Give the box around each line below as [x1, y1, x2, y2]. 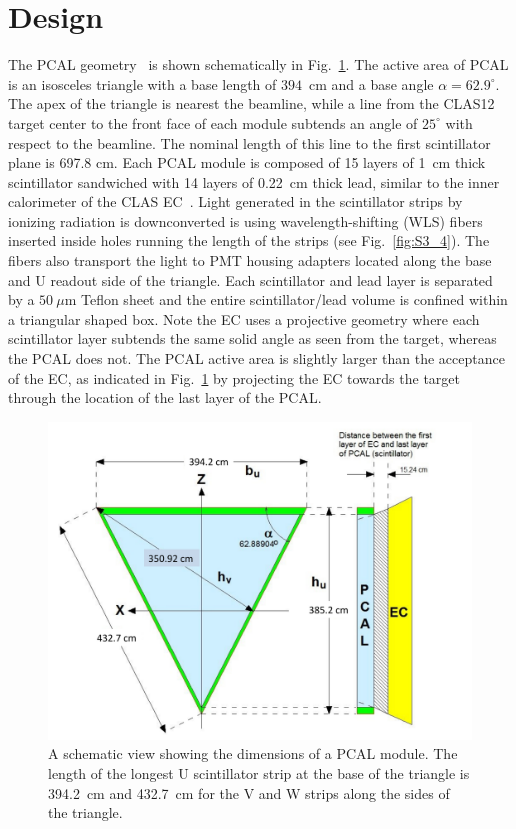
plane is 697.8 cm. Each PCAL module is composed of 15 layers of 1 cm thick [8, 152, 486, 173]
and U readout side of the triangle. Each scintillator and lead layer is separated [8, 269, 493, 290]
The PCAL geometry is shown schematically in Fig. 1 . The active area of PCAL [8, 54, 509, 75]
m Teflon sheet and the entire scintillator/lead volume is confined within [64, 289, 508, 310]
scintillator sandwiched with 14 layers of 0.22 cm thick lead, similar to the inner [8, 171, 500, 192]
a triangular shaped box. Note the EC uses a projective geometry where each [8, 308, 480, 329]
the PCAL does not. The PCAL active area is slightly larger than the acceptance [8, 348, 505, 369]
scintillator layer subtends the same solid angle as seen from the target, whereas [8, 328, 497, 349]
